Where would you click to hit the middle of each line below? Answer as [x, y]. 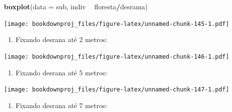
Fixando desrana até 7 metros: [61, 105]
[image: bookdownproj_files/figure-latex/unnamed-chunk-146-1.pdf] [117, 56]
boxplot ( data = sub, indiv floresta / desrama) [76, 6]
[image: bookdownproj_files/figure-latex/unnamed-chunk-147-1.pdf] [117, 90]
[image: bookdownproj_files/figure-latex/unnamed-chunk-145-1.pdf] [117, 24]
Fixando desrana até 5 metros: [61, 72]
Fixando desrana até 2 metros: [61, 39]
